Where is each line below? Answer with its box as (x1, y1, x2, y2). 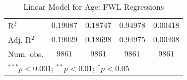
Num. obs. (8, 48, 44, 59)
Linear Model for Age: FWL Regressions (23, 1, 164, 12)
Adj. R (8, 34, 31, 45)
